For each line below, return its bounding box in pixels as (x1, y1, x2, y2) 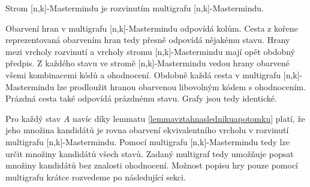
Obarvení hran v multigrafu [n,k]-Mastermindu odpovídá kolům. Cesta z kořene (5, 22, 298, 34)
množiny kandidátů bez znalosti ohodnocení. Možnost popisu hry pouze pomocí (5, 159, 298, 171)
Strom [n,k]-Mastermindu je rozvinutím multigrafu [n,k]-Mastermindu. (5, 2, 264, 14)
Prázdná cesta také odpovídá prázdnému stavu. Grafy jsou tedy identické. (5, 92, 277, 105)
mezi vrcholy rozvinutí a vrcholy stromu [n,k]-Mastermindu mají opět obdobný (5, 45, 296, 57)
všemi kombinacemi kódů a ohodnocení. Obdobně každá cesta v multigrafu (5, 68, 281, 81)
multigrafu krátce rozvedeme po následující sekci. (5, 170, 186, 183)
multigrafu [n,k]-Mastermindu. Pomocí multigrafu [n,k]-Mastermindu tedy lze (5, 135, 290, 148)
